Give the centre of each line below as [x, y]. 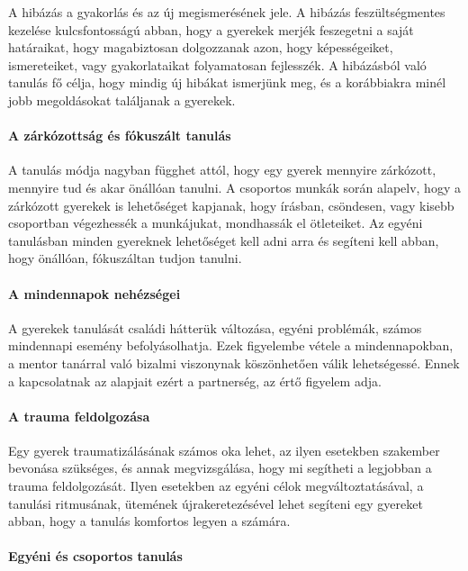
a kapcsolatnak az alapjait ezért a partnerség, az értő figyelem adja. [195, 381]
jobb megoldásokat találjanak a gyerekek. [122, 100]
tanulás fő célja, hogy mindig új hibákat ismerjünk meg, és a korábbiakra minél [227, 82]
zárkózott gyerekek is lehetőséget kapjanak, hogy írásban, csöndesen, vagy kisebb [231, 205]
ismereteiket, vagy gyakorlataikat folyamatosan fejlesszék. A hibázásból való [217, 64]
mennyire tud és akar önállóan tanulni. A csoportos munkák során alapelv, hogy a [234, 187]
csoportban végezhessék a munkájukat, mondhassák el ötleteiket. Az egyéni [216, 223]
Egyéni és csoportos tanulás [95, 556]
